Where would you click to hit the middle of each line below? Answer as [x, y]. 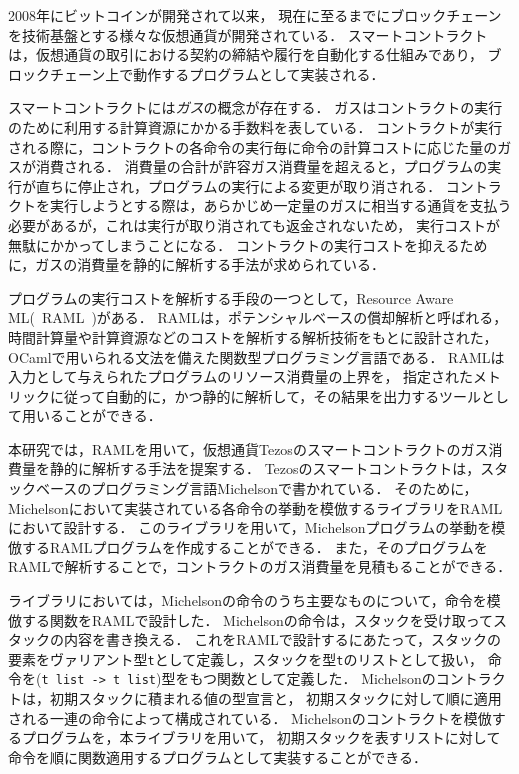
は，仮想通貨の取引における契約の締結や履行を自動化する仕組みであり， [245, 54]
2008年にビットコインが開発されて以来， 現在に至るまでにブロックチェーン [255, 15]
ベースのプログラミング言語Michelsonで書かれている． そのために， [256, 488]
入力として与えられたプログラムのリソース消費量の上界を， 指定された [241, 376]
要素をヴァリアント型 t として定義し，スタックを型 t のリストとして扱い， [245, 658]
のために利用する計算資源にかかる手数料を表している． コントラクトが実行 [255, 126]
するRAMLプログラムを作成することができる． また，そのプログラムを [254, 546]
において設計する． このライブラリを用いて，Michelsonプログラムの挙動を [250, 527]
